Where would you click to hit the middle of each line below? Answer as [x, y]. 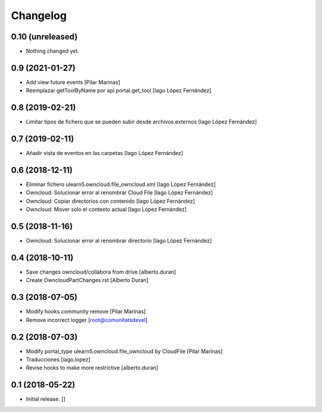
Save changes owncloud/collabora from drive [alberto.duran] [101, 272]
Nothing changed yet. [53, 51]
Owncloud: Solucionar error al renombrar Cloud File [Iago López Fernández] [119, 193]
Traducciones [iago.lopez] [58, 360]
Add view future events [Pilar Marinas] [73, 82]
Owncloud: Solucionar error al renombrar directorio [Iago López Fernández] [119, 241]
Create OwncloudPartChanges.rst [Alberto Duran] [87, 280]
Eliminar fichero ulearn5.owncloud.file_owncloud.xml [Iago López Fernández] [121, 184]
